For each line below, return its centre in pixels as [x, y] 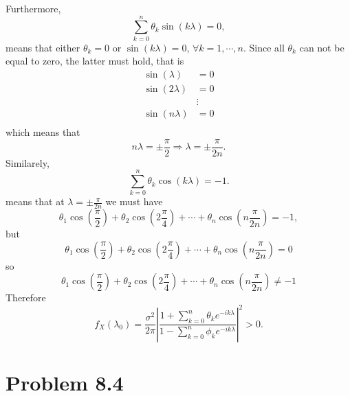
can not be [322, 47]
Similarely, [28, 162]
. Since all [264, 47]
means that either [43, 47]
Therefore [26, 298]
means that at [35, 201]
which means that [43, 132]
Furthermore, [33, 8]
